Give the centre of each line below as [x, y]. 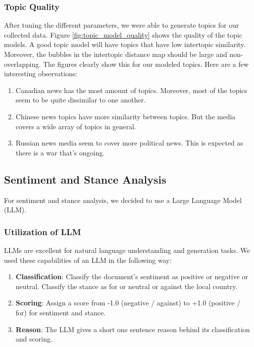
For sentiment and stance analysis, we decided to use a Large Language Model [123, 200]
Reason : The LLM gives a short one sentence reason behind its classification [133, 329]
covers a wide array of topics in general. [76, 126]
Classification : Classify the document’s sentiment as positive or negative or [132, 276]
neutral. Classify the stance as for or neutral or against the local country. [127, 286]
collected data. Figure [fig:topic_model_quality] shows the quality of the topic [123, 34]
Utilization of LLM [43, 231]
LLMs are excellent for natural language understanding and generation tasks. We [127, 250]
